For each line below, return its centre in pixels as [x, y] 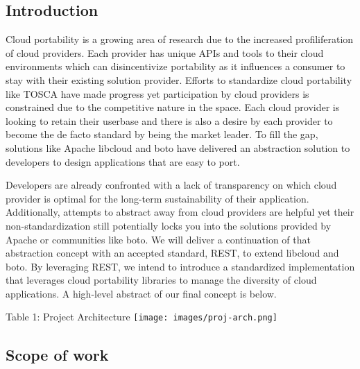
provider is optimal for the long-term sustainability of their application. [157, 198]
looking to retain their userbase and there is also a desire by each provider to [169, 120]
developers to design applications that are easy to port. [123, 161]
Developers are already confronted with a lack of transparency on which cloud [171, 185]
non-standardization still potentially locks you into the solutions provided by [169, 225]
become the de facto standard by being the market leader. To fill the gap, [162, 134]
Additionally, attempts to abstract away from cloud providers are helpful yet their [180, 212]
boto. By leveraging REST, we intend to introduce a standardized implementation [180, 266]
